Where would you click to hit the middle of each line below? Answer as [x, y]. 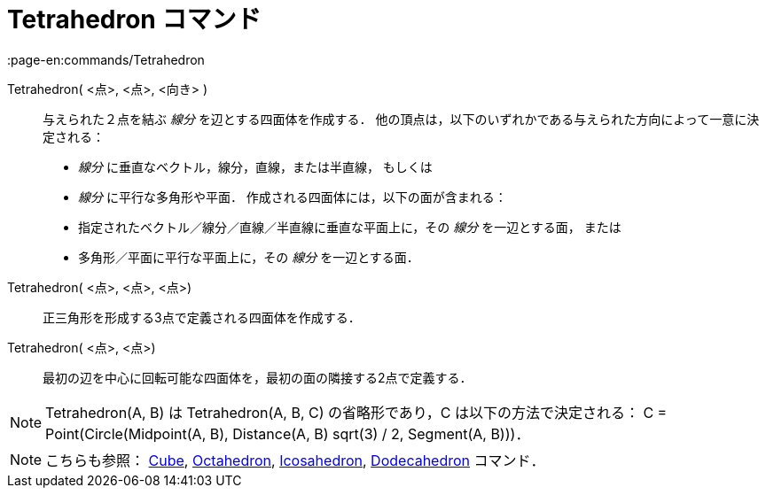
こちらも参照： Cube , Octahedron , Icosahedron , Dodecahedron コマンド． [295, 460]
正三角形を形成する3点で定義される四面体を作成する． [202, 317]
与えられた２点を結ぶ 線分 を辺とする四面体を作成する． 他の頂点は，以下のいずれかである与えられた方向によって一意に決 [401, 119]
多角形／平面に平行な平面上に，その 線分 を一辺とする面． [249, 257]
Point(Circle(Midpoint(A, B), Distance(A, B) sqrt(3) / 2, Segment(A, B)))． [288, 433]
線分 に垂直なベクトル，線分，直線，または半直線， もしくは [255, 166]
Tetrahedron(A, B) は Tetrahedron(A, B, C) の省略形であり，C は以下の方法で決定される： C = [356, 412]
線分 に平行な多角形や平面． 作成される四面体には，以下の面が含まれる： [293, 197]
